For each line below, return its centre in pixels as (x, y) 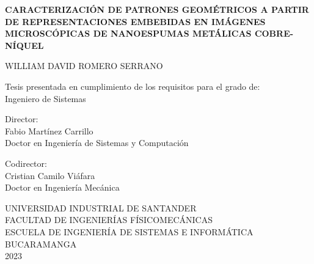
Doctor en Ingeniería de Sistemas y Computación (97, 143)
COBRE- (274, 33)
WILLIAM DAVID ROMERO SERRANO (84, 66)
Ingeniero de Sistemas (46, 98)
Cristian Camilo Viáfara (50, 175)
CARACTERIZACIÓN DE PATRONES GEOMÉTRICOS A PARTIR (157, 9)
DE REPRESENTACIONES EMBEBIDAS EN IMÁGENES (135, 21)
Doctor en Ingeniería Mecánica (62, 187)
